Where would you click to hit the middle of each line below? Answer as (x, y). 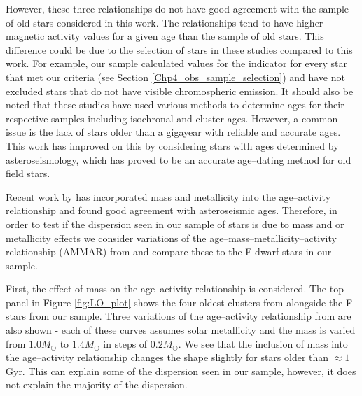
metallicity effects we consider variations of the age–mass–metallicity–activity (171, 238)
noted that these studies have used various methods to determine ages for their (175, 105)
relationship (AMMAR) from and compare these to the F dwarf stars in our (169, 252)
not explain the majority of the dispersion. (97, 384)
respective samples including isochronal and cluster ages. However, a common (172, 118)
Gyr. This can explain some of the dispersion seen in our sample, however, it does (181, 370)
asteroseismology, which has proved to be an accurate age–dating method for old (179, 159)
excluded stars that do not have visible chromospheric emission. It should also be (180, 91)
